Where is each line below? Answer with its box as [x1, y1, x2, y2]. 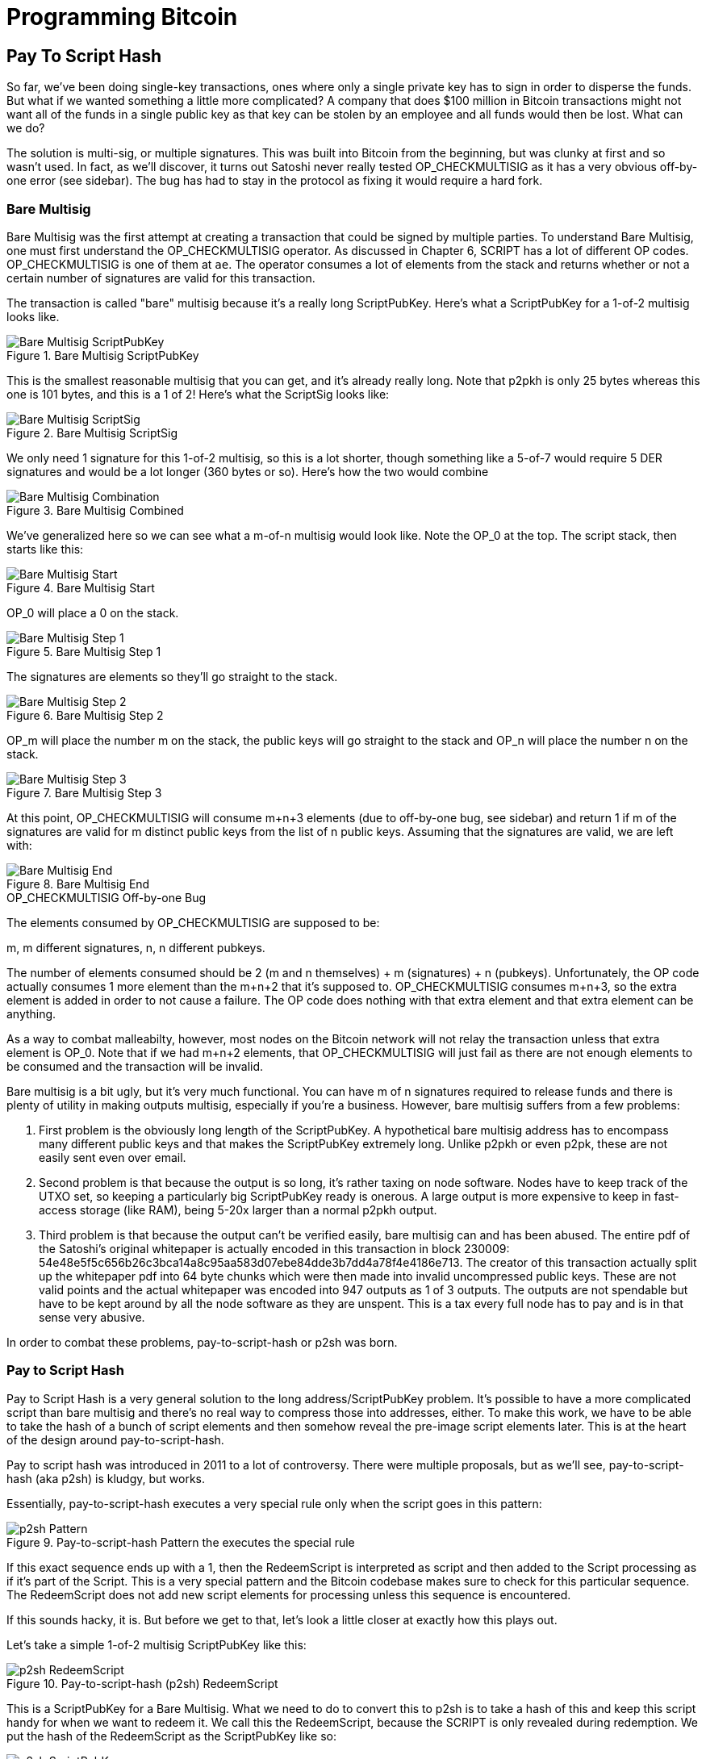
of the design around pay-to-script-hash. [6, 1432, 224, 1447]
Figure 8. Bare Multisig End [6, 876, 150, 891]
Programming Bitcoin [6, 3, 238, 31]
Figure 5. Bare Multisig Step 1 [6, 644, 161, 658]
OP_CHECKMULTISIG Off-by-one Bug [6, 890, 207, 905]
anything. [6, 1006, 56, 1021]
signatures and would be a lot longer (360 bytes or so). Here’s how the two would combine [6, 464, 489, 478]
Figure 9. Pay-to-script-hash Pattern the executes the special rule [6, 1535, 355, 1549]
